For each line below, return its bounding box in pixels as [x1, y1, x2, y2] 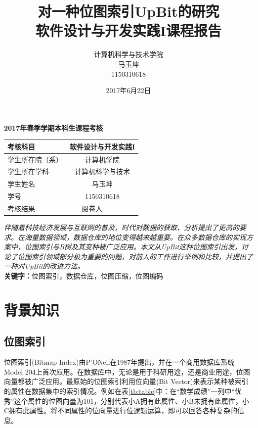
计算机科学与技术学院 [94, 49, 163, 59]
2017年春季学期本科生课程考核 [4, 122, 103, 133]
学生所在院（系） [7, 154, 63, 164]
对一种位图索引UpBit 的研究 [38, 1, 219, 21]
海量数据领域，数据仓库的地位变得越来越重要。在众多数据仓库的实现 [24, 232, 246, 242]
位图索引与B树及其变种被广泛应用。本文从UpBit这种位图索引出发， [24, 241, 242, 252]
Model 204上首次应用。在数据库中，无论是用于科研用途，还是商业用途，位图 [4, 366, 250, 377]
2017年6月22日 [106, 85, 151, 95]
